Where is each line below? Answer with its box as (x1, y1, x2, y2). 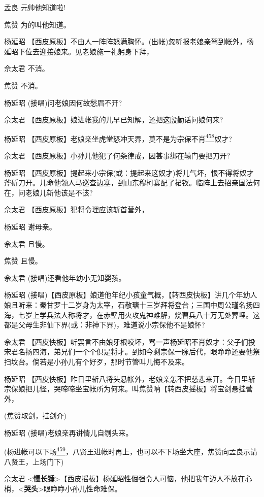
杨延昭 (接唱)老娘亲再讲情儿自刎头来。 (4, 427, 133, 438)
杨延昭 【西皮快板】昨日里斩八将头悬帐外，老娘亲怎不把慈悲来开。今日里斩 (4, 373, 255, 384)
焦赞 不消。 (4, 80, 42, 90)
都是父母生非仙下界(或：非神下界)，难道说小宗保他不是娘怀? (4, 319, 205, 330)
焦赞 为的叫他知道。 (4, 19, 71, 29)
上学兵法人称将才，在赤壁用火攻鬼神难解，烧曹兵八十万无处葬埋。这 (32, 309, 260, 320)
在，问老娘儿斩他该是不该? (4, 187, 93, 197)
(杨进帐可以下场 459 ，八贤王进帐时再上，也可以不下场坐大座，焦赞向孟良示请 (4, 445, 257, 457)
